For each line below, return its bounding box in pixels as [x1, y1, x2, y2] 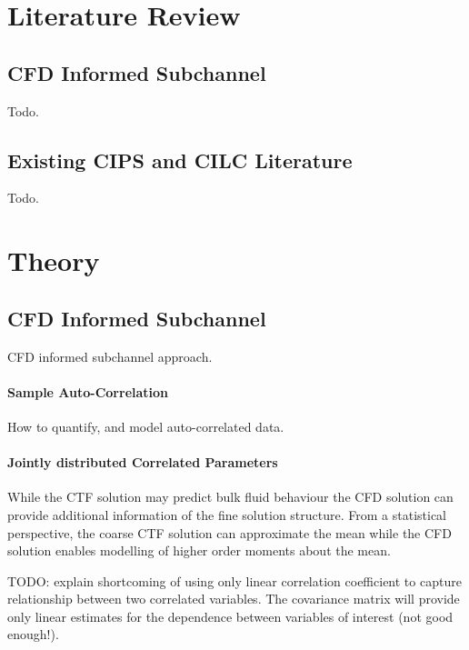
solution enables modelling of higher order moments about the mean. [7, 541, 391, 560]
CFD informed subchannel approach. [7, 346, 213, 365]
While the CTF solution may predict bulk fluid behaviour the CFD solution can [7, 487, 454, 506]
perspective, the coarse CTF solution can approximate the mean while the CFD [7, 523, 452, 542]
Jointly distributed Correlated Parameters [7, 453, 278, 472]
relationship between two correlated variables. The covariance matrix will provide [7, 589, 460, 608]
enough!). [7, 625, 59, 644]
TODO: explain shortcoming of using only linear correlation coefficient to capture [7, 571, 462, 590]
